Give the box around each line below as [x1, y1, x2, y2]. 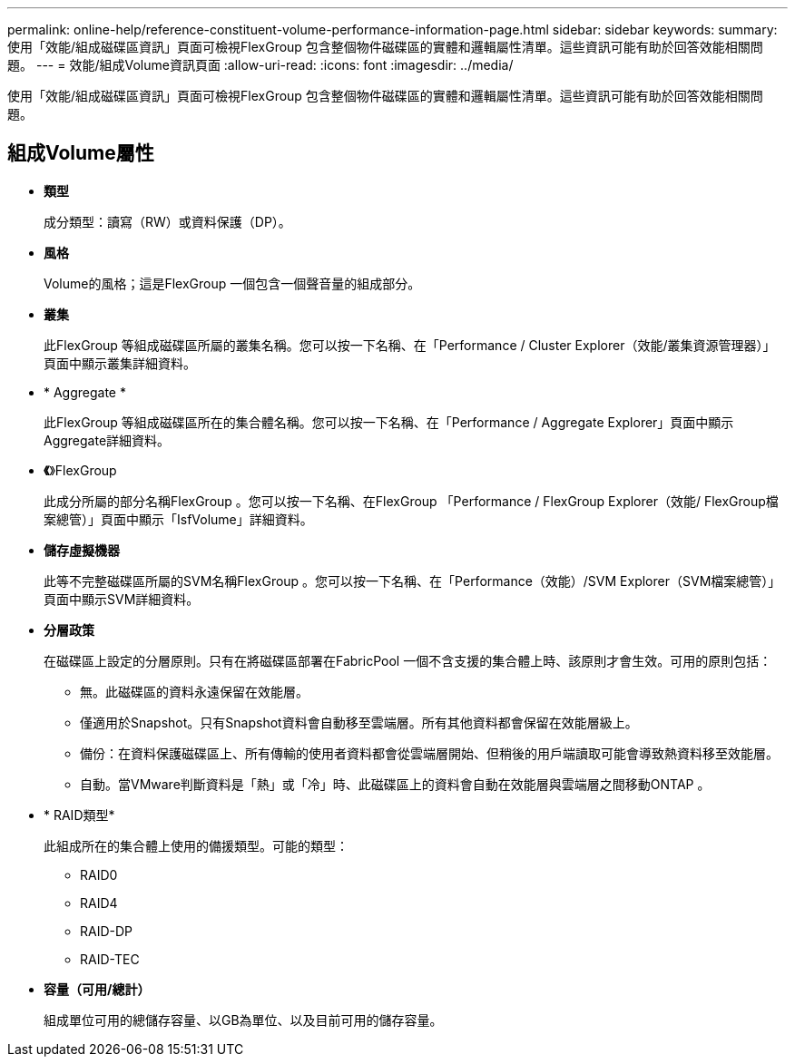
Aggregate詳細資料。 [44, 432, 171, 448]
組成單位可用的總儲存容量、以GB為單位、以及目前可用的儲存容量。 [44, 1011, 443, 1028]
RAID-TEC [80, 951, 140, 967]
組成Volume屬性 [7, 142, 154, 165]
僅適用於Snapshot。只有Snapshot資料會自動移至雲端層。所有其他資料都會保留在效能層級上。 [80, 714, 638, 730]
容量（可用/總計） [44, 981, 151, 997]
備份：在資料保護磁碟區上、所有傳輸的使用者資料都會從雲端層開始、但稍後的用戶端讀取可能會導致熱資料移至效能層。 [80, 745, 779, 761]
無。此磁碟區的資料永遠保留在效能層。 [80, 683, 309, 699]
